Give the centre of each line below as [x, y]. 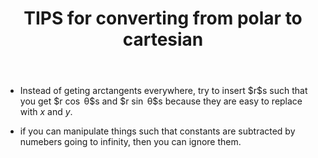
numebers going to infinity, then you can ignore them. [130, 142]
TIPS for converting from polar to [163, 18]
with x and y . [46, 112]
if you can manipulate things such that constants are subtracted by [157, 131]
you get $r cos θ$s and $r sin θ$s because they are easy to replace [161, 101]
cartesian [163, 39]
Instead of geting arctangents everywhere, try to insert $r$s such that [163, 91]
